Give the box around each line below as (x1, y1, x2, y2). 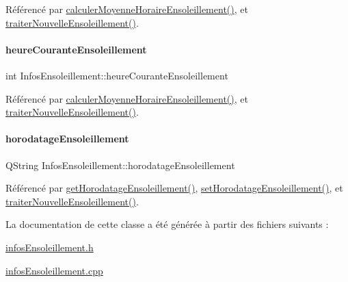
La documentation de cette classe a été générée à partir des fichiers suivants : (5, 217, 329, 231)
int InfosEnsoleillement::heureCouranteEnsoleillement (5, 68, 228, 82)
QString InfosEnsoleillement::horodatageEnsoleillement (5, 157, 235, 172)
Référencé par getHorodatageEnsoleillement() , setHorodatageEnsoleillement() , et (5, 181, 343, 195)
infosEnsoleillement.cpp (5, 263, 103, 277)
